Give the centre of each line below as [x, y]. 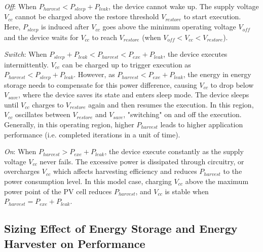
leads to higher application [202, 124]
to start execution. [212, 16]
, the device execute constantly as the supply [174, 151]
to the [233, 171]
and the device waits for [41, 37]
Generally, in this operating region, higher [69, 124]
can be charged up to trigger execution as [126, 64]
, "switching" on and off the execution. [182, 114]
